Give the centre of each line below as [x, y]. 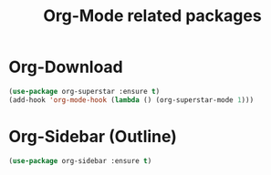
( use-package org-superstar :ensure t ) [84, 91]
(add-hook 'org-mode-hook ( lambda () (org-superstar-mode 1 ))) [131, 100]
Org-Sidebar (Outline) [93, 136]
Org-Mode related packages [152, 16]
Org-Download [66, 67]
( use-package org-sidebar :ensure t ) [80, 160]
